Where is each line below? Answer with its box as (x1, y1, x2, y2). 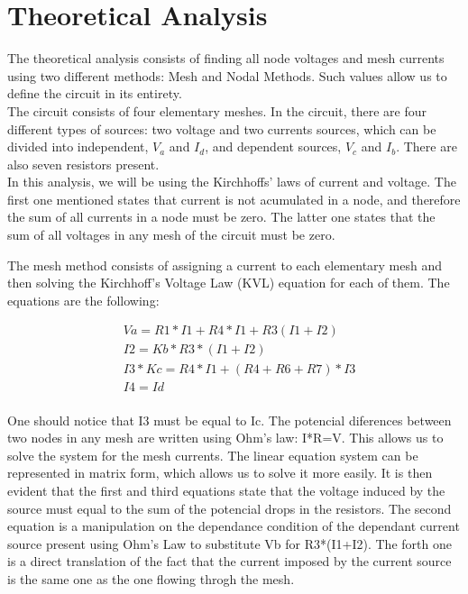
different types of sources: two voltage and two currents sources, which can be (7, 119, 436, 138)
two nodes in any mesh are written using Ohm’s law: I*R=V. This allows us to (7, 428, 444, 447)
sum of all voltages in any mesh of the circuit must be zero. (7, 225, 335, 244)
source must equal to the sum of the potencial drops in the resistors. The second (7, 498, 452, 517)
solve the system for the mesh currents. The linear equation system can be (7, 445, 418, 464)
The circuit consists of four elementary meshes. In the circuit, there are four (7, 101, 427, 120)
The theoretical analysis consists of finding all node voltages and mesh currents (7, 49, 445, 68)
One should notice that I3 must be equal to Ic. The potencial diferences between (7, 410, 452, 429)
